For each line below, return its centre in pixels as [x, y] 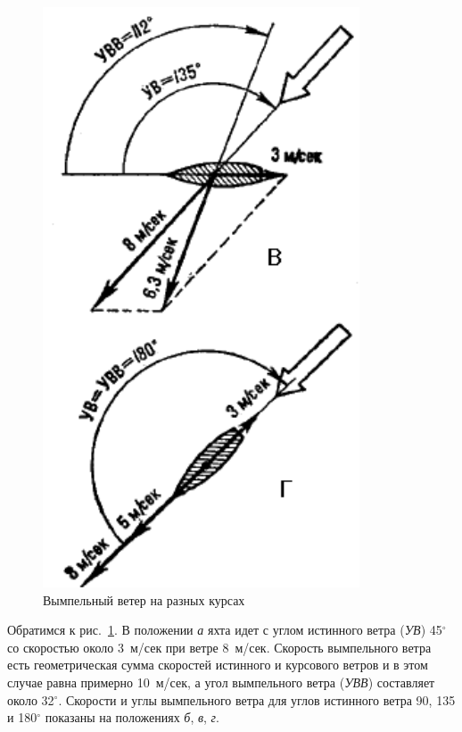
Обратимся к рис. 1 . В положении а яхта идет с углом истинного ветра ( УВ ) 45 [225, 630]
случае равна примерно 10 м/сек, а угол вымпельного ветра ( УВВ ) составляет [221, 682]
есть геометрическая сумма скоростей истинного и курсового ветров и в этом [218, 665]
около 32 [31, 699]
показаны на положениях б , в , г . [132, 717]
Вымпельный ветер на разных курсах [144, 599]
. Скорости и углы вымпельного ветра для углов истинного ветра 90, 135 [257, 699]
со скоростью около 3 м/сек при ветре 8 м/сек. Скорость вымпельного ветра [219, 647]
